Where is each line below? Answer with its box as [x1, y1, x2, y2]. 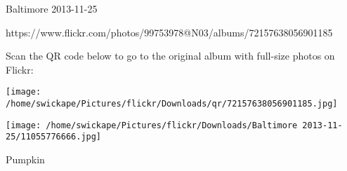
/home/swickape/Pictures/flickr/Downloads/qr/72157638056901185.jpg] [6, 99, 338, 109]
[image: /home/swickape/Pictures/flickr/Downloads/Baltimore [6, 120, 298, 130]
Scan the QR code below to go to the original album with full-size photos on [6, 48, 335, 63]
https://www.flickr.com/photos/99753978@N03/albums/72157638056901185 [6, 25, 333, 39]
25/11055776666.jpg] [6, 132, 102, 142]
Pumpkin [6, 152, 45, 166]
